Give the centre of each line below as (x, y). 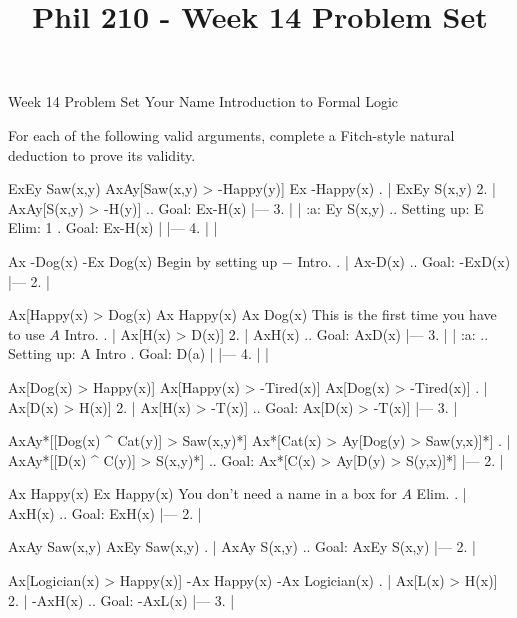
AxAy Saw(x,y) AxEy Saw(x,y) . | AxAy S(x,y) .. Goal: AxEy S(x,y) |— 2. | (242, 546)
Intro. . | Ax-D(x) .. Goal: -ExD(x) (404, 260)
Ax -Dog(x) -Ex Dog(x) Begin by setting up (143, 260)
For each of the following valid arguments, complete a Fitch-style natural (231, 134)
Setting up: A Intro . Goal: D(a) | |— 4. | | (138, 353)
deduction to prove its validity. (102, 154)
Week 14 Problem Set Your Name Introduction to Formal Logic (203, 101)
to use (26, 333)
